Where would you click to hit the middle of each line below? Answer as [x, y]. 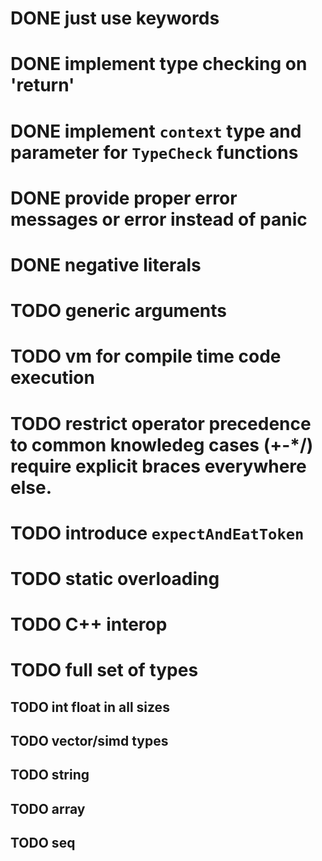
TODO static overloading [115, 578]
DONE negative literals [106, 264]
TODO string [50, 775]
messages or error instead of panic [159, 219]
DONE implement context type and [156, 131]
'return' [42, 85]
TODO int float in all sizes [90, 707]
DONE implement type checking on [159, 64]
